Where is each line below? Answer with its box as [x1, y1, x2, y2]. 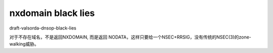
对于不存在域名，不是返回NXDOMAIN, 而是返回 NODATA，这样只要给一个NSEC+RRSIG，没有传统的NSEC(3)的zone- [9, 34, 251, 40]
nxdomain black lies [9, 7, 95, 18]
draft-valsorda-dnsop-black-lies [9, 25, 77, 31]
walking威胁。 [9, 41, 39, 47]
